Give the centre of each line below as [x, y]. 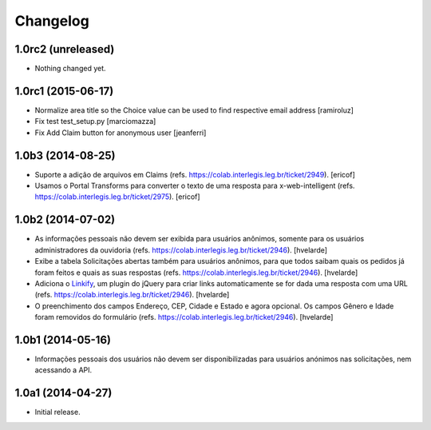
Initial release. [57, 412]
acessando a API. [63, 370]
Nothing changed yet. [71, 69]
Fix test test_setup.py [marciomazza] [95, 121]
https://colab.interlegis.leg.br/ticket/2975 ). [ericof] [117, 197]
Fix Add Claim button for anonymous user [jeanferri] [121, 133]
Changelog [52, 21]
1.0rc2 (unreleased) [65, 49]
